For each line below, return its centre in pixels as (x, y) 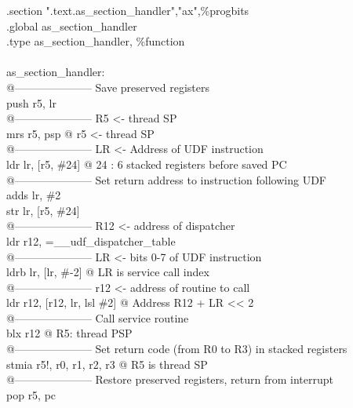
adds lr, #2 (34, 195)
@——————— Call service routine (98, 317)
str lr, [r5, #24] (43, 210)
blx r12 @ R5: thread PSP (69, 333)
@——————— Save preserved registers (108, 87)
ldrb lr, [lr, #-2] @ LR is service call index (108, 272)
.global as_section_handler (72, 25)
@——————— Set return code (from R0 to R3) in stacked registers (177, 349)
